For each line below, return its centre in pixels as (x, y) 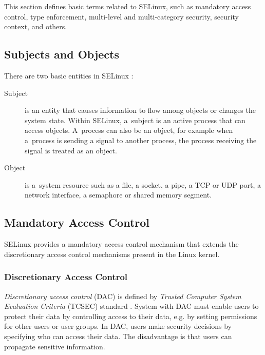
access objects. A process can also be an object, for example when (129, 130)
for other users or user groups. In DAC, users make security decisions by (118, 326)
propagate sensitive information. (55, 346)
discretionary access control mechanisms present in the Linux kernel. (112, 254)
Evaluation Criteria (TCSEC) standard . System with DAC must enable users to (131, 306)
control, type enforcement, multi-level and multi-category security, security (121, 16)
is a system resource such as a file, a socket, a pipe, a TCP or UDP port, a (143, 184)
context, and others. (36, 26)
